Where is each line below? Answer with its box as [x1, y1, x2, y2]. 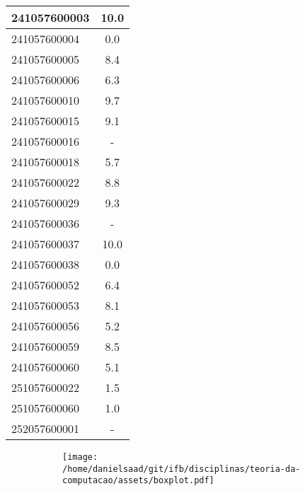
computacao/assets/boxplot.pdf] [62, 475, 214, 486]
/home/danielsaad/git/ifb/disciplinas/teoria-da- [62, 463, 301, 474]
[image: [62, 452, 98, 462]
